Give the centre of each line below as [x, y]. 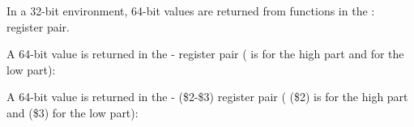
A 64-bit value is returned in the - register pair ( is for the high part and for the [205, 54]
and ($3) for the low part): [73, 112]
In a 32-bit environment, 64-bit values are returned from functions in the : [191, 11]
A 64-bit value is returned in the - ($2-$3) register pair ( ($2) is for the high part [207, 97]
